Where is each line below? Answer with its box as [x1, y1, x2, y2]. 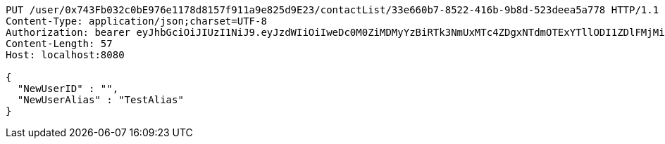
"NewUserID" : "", [17, 83, 119, 94]
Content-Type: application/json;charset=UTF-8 [6, 15, 267, 27]
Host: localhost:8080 [6, 49, 125, 60]
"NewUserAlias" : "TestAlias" [17, 94, 184, 105]
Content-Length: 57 [6, 38, 113, 49]
